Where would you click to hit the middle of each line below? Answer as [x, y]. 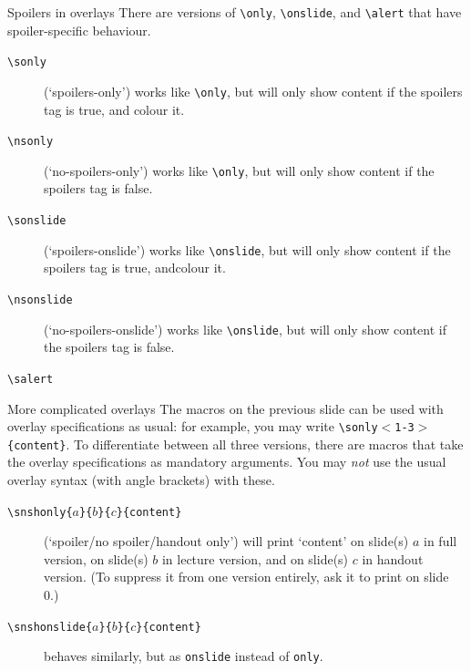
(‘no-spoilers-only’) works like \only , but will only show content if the [239, 170]
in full [440, 541]
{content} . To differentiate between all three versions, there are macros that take [235, 444]
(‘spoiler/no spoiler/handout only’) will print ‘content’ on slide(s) [226, 541]
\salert [31, 379]
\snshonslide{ [50, 627]
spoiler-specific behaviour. [79, 30]
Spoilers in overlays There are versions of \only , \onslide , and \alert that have [235, 12]
